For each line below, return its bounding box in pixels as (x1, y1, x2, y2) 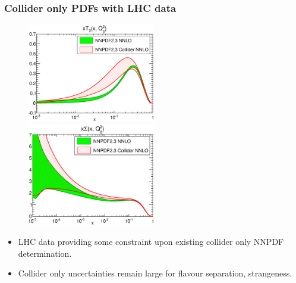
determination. (18, 247, 72, 259)
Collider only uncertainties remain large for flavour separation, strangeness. (18, 267, 292, 279)
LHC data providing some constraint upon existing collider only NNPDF (18, 235, 284, 248)
